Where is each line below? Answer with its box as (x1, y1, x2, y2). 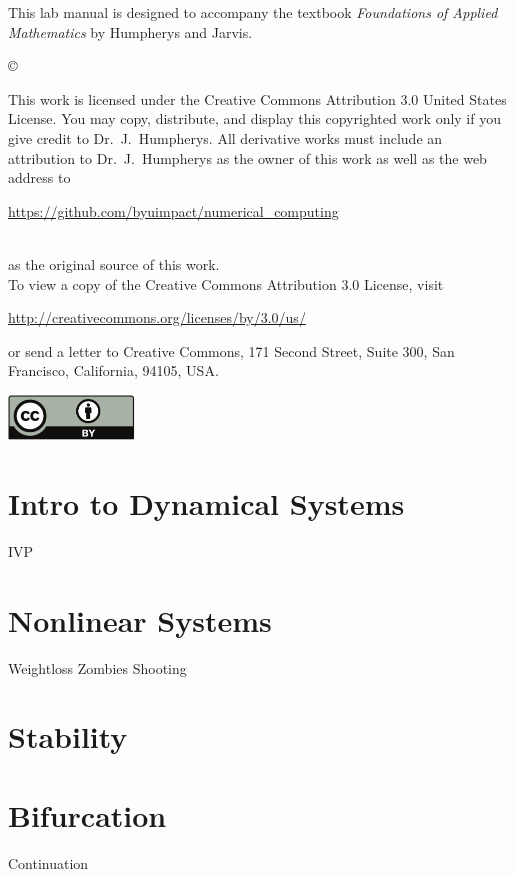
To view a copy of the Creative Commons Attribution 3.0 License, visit (8, 273, 444, 294)
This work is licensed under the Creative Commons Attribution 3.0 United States (8, 88, 507, 109)
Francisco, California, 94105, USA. (8, 360, 219, 381)
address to (8, 167, 71, 188)
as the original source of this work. (8, 253, 220, 274)
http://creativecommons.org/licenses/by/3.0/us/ (8, 307, 306, 328)
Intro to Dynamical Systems (8, 483, 405, 524)
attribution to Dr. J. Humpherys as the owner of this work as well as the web (8, 147, 487, 168)
